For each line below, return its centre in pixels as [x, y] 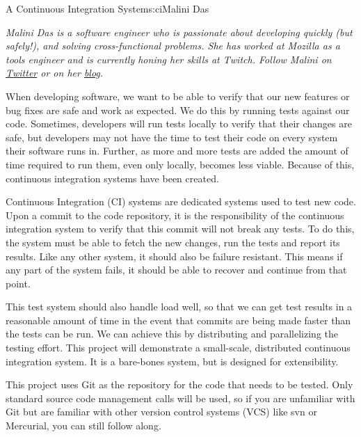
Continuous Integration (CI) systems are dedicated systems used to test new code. [181, 201]
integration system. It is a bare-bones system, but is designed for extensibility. [172, 361]
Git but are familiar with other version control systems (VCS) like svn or [161, 412]
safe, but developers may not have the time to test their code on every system [172, 137]
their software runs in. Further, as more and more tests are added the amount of [177, 151]
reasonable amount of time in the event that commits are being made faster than [178, 320]
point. [18, 283]
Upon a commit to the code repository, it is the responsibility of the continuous [175, 215]
